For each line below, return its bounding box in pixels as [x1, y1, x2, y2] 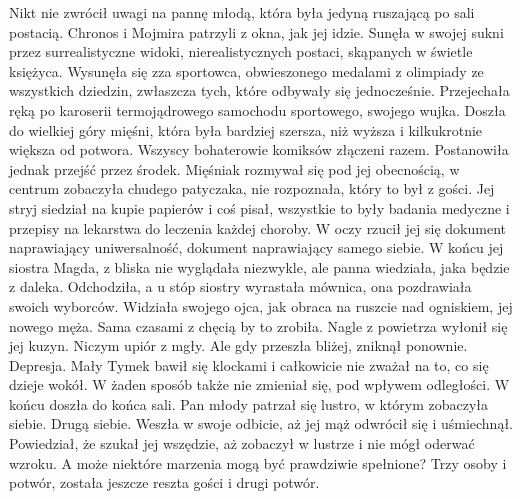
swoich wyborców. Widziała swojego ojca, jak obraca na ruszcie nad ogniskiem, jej [9, 295, 513, 316]
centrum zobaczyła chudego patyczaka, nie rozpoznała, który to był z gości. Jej [9, 178, 495, 199]
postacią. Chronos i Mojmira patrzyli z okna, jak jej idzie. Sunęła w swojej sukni [9, 21, 504, 42]
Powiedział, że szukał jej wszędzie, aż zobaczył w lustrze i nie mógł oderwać [9, 433, 475, 454]
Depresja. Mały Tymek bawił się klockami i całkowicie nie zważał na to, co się [9, 354, 489, 375]
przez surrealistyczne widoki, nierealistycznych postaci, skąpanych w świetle [9, 41, 473, 62]
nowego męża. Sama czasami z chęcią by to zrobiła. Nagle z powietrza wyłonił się [9, 315, 508, 336]
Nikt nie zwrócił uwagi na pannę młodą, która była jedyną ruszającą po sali [9, 2, 475, 22]
